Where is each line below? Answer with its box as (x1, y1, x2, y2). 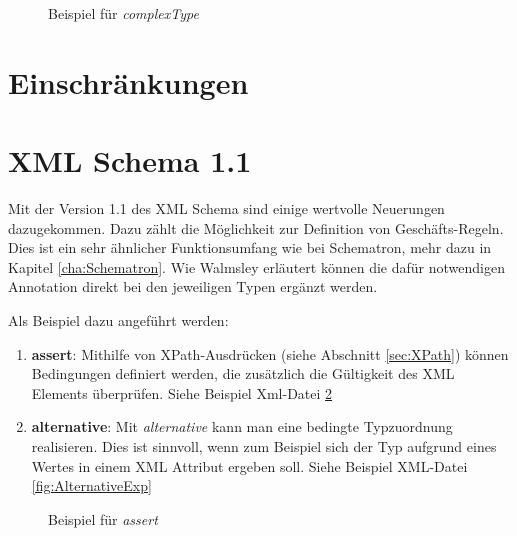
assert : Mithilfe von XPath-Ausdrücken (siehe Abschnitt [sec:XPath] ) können (31, 343, 509, 364)
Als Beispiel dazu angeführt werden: (8, 310, 229, 331)
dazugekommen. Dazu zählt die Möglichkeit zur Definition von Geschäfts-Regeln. (8, 217, 504, 238)
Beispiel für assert (48, 508, 158, 529)
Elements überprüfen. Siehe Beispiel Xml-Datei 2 (31, 382, 333, 403)
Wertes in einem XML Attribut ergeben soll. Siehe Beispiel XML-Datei (31, 455, 468, 476)
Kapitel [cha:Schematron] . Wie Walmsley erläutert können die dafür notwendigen (8, 256, 505, 277)
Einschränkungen (8, 61, 249, 102)
